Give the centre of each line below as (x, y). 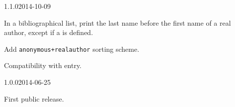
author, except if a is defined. (49, 32)
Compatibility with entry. (43, 65)
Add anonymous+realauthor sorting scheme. (72, 49)
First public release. (34, 98)
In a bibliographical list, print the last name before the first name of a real (117, 22)
